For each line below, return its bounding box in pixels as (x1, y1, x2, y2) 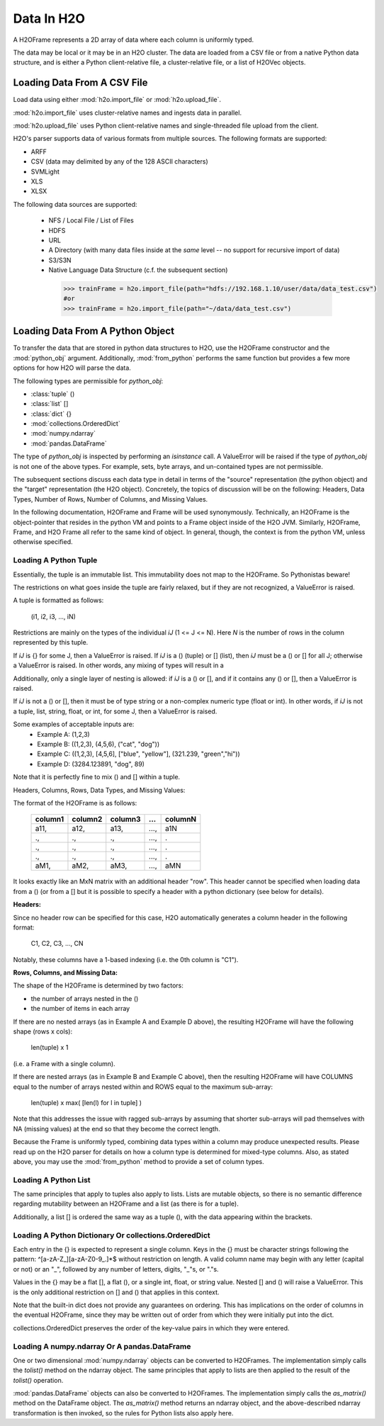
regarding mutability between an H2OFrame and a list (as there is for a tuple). (13, 1199, 239, 1208)
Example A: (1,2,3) (37, 730, 90, 738)
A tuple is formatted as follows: (13, 596, 104, 605)
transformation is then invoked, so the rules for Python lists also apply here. (13, 1408, 234, 1417)
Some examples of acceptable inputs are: (13, 720, 135, 729)
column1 (35, 815, 64, 825)
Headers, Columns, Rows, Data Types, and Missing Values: (13, 786, 186, 794)
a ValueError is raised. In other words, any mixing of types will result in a (13, 661, 225, 669)
